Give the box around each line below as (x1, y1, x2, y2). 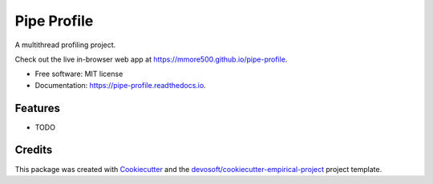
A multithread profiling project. (14, 40, 116, 50)
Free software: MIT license (34, 69, 123, 79)
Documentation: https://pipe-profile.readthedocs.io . (34, 80, 206, 90)
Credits (14, 143, 53, 157)
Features (14, 101, 60, 115)
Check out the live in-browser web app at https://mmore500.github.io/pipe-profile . (14, 54, 288, 64)
